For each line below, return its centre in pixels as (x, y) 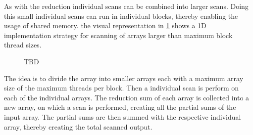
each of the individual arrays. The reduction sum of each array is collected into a (127, 97)
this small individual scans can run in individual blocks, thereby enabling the (121, 16)
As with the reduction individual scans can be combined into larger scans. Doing (126, 6)
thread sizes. (23, 45)
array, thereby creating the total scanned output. (78, 126)
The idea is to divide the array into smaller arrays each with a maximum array (124, 78)
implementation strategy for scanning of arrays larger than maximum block (118, 35)
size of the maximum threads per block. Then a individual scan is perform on (122, 88)
